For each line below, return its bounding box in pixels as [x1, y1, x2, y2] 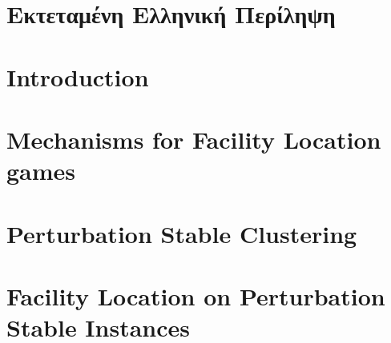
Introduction [6, 60, 149, 93]
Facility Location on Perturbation [6, 279, 385, 312]
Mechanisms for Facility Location [6, 122, 381, 155]
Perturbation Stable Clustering [6, 217, 357, 249]
